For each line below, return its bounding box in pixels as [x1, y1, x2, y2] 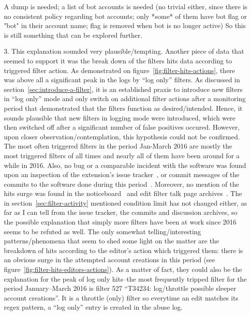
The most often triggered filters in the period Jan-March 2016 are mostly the [4, 141, 232, 151]
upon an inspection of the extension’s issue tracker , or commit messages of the [4, 169, 239, 180]
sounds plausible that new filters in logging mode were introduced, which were [4, 112, 236, 122]
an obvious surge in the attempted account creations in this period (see [4, 255, 215, 265]
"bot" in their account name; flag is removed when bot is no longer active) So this [4, 20, 246, 30]
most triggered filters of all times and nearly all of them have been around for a [4, 150, 240, 160]
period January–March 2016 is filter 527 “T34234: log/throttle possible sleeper [4, 283, 236, 293]
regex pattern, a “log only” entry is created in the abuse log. [4, 302, 183, 312]
